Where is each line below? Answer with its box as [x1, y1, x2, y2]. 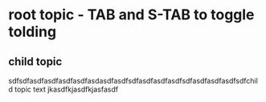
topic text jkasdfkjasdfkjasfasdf [14, 84, 119, 94]
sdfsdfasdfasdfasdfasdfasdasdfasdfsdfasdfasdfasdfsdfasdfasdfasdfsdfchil [8, 76, 259, 85]
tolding [8, 22, 57, 41]
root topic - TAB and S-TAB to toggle [8, 6, 255, 24]
